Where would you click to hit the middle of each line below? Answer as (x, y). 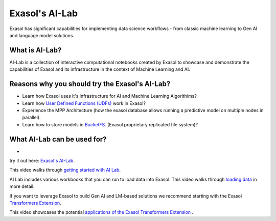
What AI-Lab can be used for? (58, 139)
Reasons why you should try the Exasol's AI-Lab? (90, 84)
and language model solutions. (42, 35)
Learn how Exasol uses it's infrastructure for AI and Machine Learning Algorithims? (109, 96)
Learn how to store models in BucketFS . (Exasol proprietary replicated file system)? (110, 124)
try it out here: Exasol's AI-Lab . (42, 161)
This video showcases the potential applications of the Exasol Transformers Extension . (101, 212)
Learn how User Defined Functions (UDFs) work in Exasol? (84, 103)
